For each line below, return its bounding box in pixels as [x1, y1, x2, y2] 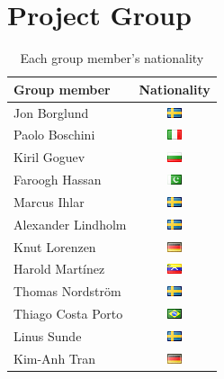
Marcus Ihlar [13, 192, 85, 211]
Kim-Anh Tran [13, 348, 96, 367]
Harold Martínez [13, 259, 105, 278]
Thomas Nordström [13, 282, 121, 301]
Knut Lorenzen [13, 237, 96, 256]
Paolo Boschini [13, 125, 95, 144]
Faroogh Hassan [13, 170, 102, 189]
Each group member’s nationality [20, 49, 204, 68]
